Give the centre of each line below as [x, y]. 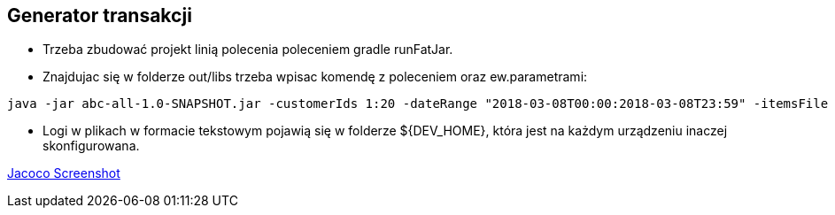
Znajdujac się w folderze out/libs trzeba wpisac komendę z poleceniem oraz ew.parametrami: [315, 77]
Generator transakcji [100, 15]
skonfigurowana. [91, 146]
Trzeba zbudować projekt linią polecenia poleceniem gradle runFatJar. [248, 50]
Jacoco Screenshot [64, 173]
